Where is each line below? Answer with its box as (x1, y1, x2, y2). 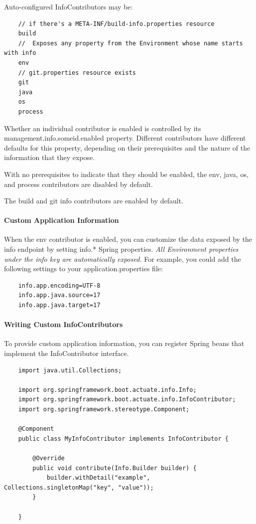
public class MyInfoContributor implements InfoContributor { (18, 435, 229, 442)
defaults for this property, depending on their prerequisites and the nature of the (4, 142, 251, 153)
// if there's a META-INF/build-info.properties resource (18, 20, 215, 27)
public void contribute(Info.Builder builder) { (32, 464, 197, 472)
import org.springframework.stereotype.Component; (18, 406, 190, 413)
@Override (32, 454, 65, 462)
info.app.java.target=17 (18, 302, 101, 309)
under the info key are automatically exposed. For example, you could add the (4, 253, 241, 264)
